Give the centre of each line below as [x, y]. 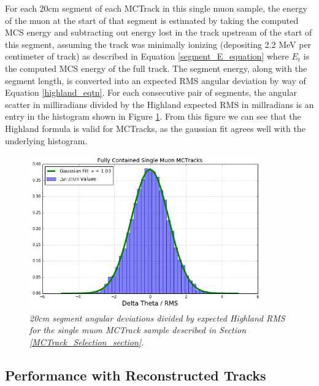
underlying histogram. [46, 140]
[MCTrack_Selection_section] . [87, 342]
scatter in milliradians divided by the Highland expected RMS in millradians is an [159, 104]
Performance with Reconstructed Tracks [136, 375]
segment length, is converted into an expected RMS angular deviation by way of [156, 80]
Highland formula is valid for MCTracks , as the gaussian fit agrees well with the [155, 128]
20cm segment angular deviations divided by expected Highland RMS [157, 318]
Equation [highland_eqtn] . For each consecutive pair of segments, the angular [151, 92]
